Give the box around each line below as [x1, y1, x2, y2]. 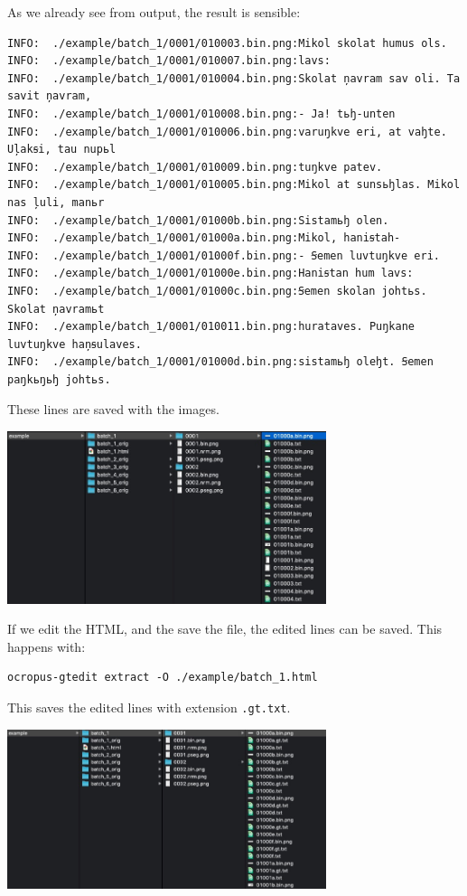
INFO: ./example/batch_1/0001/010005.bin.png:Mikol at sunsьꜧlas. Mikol [7, 178, 461, 192]
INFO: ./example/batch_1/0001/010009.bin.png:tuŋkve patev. [7, 160, 383, 174]
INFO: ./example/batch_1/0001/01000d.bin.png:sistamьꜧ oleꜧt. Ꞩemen [7, 355, 434, 369]
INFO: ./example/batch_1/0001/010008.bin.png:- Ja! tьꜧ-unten [7, 107, 396, 120]
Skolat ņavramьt [7, 302, 105, 316]
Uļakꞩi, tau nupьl [7, 143, 117, 156]
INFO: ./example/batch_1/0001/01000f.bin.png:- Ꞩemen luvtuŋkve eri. [7, 249, 440, 262]
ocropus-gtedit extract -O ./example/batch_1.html [7, 671, 318, 684]
